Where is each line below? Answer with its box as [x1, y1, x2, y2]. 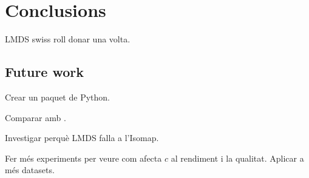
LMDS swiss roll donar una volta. [5, 33, 131, 45]
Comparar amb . [5, 111, 66, 124]
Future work [5, 62, 84, 81]
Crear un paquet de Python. [5, 90, 110, 103]
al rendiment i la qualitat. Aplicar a [171, 151, 304, 164]
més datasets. [5, 163, 55, 176]
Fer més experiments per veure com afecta [5, 151, 162, 164]
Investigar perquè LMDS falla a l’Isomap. [5, 131, 159, 144]
